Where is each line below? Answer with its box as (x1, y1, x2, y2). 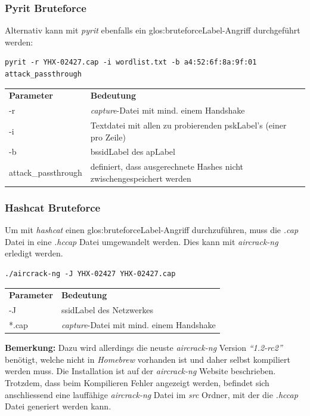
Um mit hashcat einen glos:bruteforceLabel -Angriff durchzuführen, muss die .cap (5, 224, 299, 236)
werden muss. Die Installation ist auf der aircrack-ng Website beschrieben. (5, 365, 276, 377)
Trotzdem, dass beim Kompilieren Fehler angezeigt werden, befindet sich (5, 376, 269, 389)
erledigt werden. (5, 247, 63, 259)
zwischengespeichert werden (90, 172, 191, 184)
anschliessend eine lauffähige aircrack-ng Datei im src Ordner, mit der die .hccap (5, 388, 298, 400)
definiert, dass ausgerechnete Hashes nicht (90, 160, 244, 173)
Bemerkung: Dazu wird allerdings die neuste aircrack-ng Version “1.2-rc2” (5, 341, 283, 354)
